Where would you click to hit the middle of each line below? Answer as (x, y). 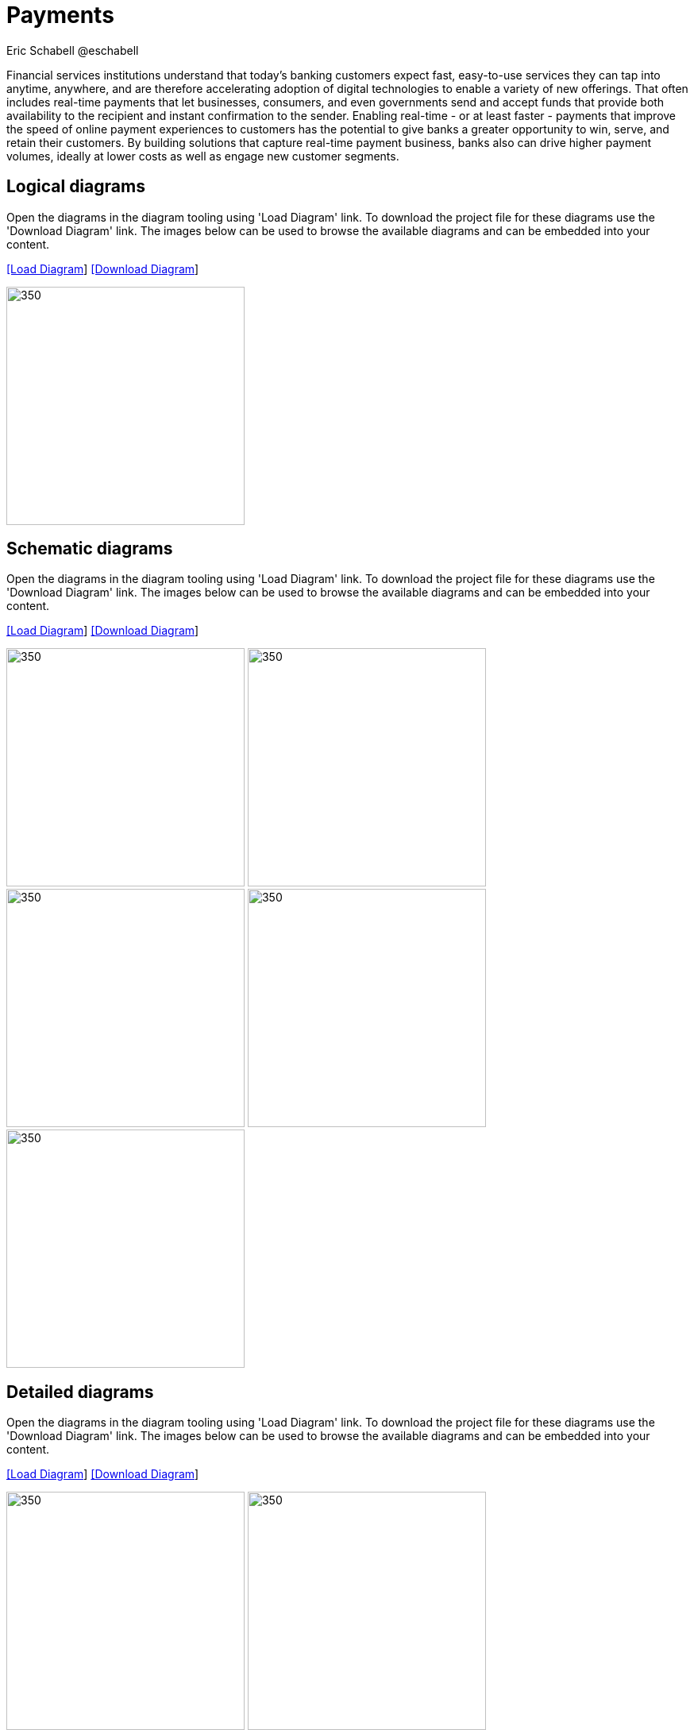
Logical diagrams (76, 187)
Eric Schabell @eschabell (73, 50)
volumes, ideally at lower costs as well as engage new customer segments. (203, 156)
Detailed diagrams (80, 1392)
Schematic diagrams (90, 549)
